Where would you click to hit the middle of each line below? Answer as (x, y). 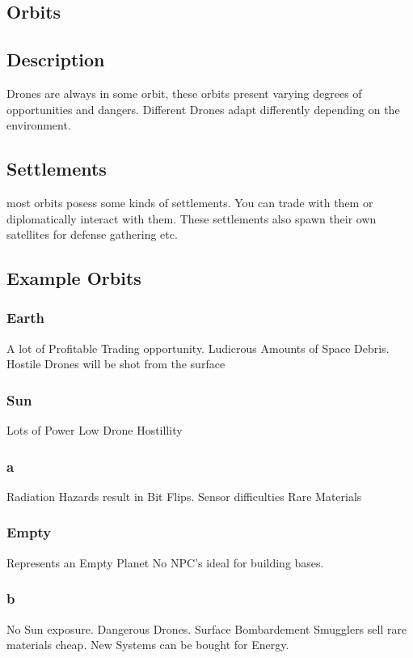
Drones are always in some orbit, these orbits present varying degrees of (184, 93)
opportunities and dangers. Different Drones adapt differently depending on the (203, 109)
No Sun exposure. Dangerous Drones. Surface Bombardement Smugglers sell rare (207, 628)
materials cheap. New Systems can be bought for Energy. (148, 645)
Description (56, 59)
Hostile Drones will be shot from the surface (116, 364)
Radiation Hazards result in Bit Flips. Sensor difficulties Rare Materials (184, 496)
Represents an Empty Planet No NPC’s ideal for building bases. (165, 562)
